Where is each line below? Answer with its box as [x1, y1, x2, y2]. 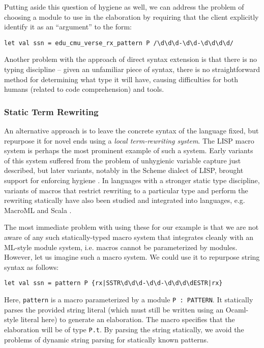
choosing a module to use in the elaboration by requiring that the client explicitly [4, 11, 259, 22]
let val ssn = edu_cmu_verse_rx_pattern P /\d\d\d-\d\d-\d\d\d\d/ [4, 39, 234, 47]
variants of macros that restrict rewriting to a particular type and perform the [4, 185, 248, 195]
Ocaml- [225, 304, 249, 315]
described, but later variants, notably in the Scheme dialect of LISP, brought [4, 165, 244, 176]
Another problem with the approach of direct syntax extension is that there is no [4, 54, 257, 64]
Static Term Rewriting [4, 105, 99, 118]
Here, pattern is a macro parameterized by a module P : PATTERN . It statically [4, 294, 253, 304]
